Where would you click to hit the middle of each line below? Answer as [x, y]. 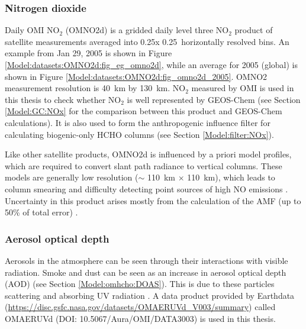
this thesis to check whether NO [63, 99]
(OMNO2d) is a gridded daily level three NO [147, 30]
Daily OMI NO [32, 30]
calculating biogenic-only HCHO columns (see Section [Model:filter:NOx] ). [139, 134]
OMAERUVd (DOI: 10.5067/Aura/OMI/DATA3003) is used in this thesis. [140, 318]
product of [254, 30]
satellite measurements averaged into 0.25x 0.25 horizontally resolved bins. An [147, 41]
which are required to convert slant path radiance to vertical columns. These [144, 165]
